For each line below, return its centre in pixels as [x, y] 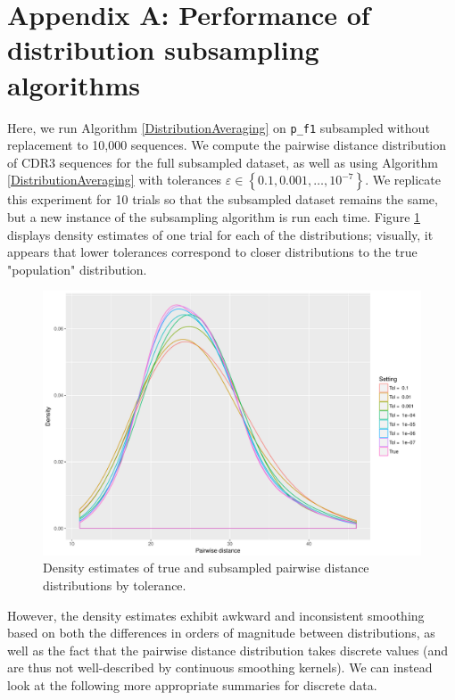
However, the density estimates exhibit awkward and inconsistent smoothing [216, 615]
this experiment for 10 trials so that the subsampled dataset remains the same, [223, 199]
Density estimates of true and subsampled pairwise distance [206, 568]
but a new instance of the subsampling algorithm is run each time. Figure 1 [214, 216]
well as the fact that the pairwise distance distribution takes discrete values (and [228, 650]
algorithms [74, 84]
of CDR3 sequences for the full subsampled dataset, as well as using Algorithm [223, 162]
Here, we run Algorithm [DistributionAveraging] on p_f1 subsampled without [219, 127]
